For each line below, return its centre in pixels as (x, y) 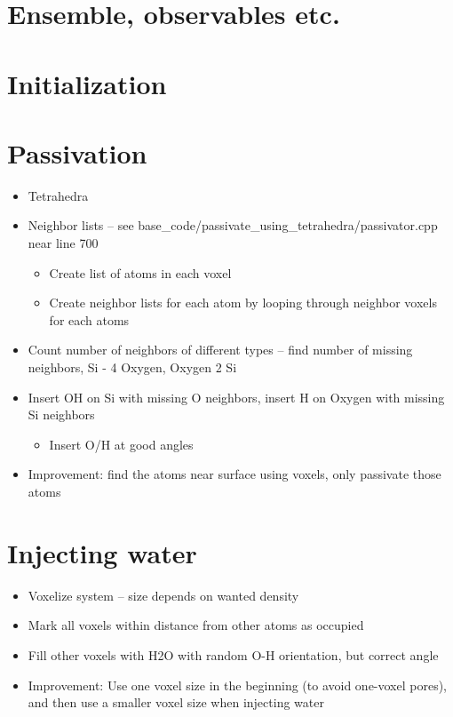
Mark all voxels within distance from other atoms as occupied (196, 625)
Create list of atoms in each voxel (140, 272)
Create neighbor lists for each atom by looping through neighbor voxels (243, 303)
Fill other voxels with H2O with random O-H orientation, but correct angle (233, 654)
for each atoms (89, 319)
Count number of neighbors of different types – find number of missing (220, 350)
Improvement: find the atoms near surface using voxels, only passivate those (234, 474)
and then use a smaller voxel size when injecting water (176, 702)
